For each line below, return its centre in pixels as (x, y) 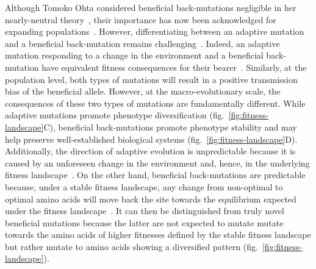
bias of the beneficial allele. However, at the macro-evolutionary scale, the (143, 91)
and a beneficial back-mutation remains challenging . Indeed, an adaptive (142, 43)
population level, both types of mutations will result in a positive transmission (151, 79)
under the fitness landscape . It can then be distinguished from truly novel (145, 211)
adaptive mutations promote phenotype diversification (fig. (115, 115)
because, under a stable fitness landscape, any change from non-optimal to (144, 186)
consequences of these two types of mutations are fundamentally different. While (155, 103)
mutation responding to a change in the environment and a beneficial (134, 55)
